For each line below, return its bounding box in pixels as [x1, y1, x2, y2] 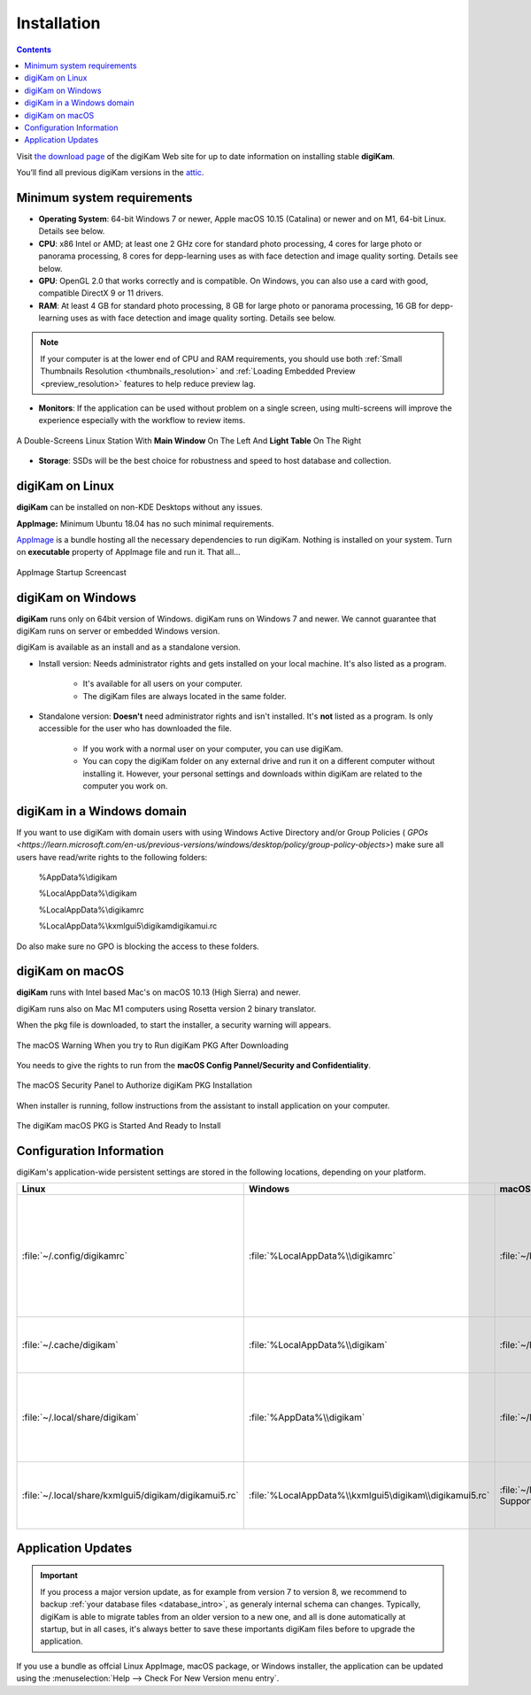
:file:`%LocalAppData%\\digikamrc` [248, 1250, 396, 1262]
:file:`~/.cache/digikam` [21, 1339, 119, 1352]
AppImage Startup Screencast [16, 566, 127, 577]
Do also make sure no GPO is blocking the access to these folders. [16, 941, 260, 952]
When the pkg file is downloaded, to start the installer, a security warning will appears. [16, 1020, 332, 1030]
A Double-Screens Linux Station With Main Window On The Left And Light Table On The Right [16, 435, 362, 446]
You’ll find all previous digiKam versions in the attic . [16, 167, 204, 178]
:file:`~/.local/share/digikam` [21, 1412, 139, 1424]
